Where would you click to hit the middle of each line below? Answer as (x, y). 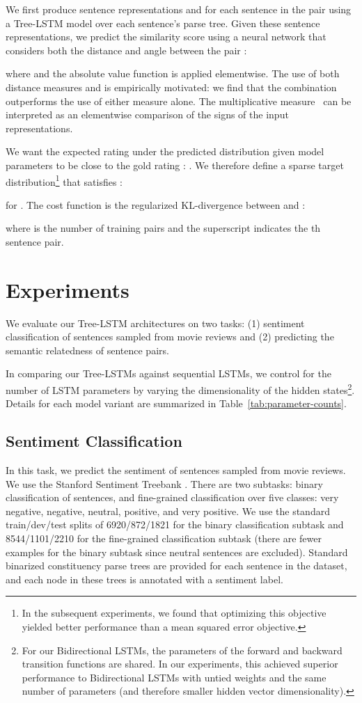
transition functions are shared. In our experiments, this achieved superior (180, 664)
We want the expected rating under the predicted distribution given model (165, 151)
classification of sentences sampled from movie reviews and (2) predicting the (170, 337)
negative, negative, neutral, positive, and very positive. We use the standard (168, 511)
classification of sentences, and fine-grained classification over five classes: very (172, 497)
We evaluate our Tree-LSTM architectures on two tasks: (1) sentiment (155, 323)
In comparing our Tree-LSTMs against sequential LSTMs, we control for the (168, 373)
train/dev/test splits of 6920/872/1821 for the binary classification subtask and (175, 524)
